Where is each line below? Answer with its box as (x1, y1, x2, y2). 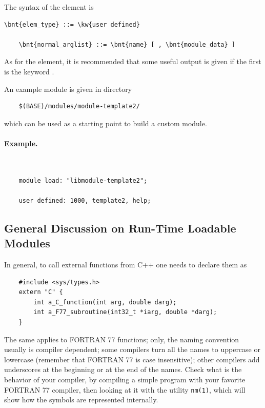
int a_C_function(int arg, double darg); (33, 298, 177, 306)
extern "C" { (18, 288, 63, 296)
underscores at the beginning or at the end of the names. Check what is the (4, 364, 242, 375)
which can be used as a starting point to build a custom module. (4, 118, 207, 128)
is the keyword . (4, 66, 54, 76)
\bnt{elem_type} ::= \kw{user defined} (4, 21, 140, 28)
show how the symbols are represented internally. (4, 394, 158, 405)
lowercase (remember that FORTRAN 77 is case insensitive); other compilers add (4, 354, 260, 364)
